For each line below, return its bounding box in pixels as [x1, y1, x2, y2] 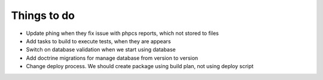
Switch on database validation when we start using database [26, 46, 176, 53]
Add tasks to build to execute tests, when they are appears [26, 37, 171, 44]
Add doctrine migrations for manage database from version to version [26, 54, 199, 62]
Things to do [11, 9, 75, 22]
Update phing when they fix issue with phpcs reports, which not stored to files [26, 30, 219, 37]
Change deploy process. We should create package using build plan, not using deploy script [26, 63, 254, 70]
